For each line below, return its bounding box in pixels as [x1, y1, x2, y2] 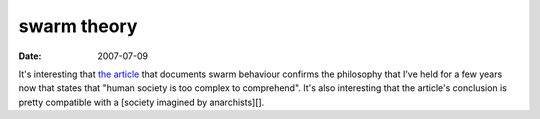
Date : [18, 50, 42, 62]
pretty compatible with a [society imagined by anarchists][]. [18, 96, 265, 108]
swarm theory [18, 15, 138, 37]
